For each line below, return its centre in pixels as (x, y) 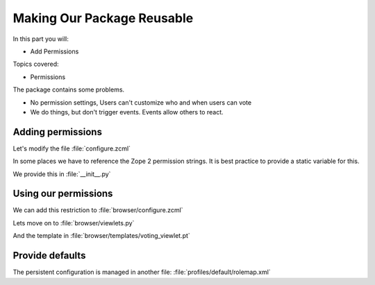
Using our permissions (63, 194)
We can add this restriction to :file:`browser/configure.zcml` (98, 210)
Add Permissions (55, 51)
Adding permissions (57, 132)
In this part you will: (41, 39)
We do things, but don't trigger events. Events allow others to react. (127, 112)
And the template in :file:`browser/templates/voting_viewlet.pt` (101, 236)
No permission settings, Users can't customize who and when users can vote (141, 102)
